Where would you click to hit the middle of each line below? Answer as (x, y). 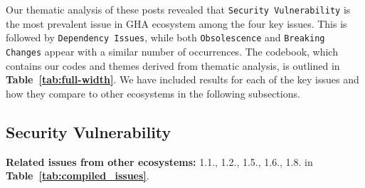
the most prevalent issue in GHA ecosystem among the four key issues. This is (176, 23)
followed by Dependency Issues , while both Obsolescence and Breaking (165, 37)
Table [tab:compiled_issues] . (78, 176)
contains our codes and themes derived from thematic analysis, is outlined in (173, 65)
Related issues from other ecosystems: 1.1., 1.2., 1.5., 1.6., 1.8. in (159, 161)
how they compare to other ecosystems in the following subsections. (153, 93)
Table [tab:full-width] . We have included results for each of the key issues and (182, 79)
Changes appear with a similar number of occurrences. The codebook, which (172, 51)
